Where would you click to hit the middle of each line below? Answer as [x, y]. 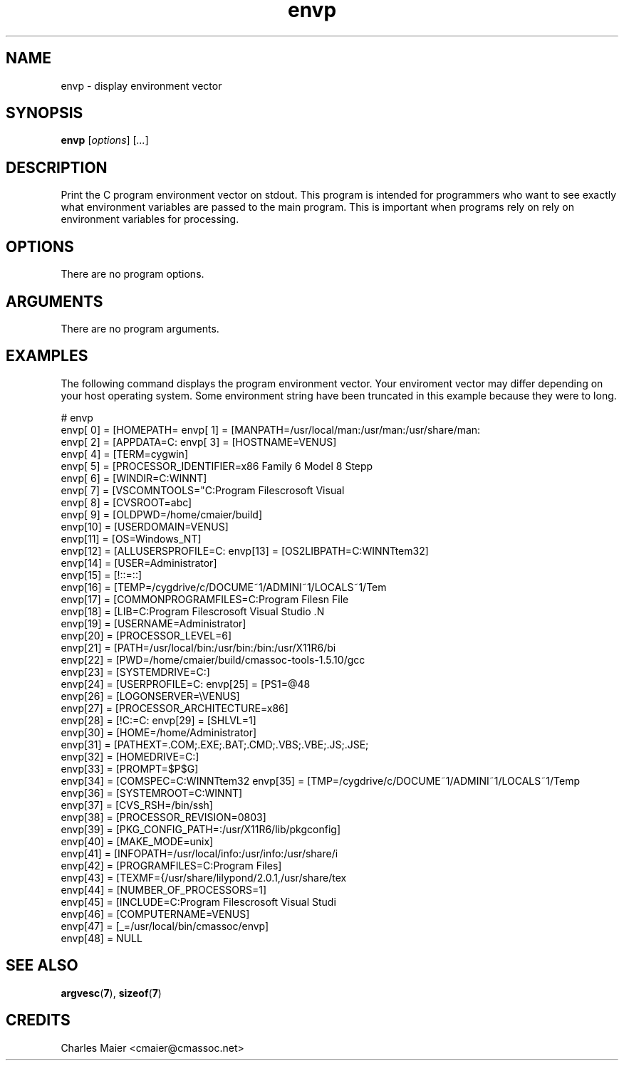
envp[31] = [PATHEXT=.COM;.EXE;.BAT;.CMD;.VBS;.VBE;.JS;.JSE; [215, 744]
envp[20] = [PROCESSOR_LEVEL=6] [146, 635]
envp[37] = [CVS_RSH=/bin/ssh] [137, 805]
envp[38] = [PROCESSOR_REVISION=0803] [163, 817]
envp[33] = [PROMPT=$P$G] [130, 768]
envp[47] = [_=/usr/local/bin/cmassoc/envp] [165, 926]
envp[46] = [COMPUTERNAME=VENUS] [155, 914]
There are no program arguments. [140, 328]
